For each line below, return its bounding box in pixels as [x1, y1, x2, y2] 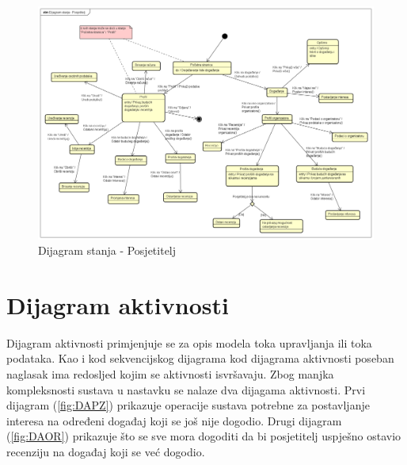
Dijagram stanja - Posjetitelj [38, 242, 177, 259]
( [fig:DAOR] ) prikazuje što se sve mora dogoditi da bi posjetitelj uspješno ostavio [6, 428, 401, 444]
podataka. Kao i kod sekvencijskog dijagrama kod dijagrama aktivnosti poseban [6, 350, 394, 367]
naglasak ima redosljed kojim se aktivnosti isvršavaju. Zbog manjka [6, 366, 334, 382]
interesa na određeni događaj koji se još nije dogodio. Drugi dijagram [6, 412, 342, 428]
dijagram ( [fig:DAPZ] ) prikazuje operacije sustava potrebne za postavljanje [6, 397, 370, 413]
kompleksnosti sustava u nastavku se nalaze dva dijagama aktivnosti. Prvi [6, 381, 366, 398]
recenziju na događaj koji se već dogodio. [6, 444, 205, 460]
